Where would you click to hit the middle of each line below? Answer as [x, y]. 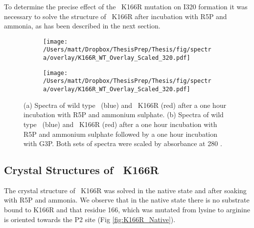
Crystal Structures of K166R [81, 170]
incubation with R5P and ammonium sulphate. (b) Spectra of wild [124, 114]
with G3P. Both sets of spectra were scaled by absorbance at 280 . [123, 143]
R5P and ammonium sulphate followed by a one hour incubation [121, 134]
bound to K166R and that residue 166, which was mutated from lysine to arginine [127, 210]
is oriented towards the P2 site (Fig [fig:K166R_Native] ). [90, 219]
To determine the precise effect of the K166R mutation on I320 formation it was [126, 6]
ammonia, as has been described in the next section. [82, 26]
